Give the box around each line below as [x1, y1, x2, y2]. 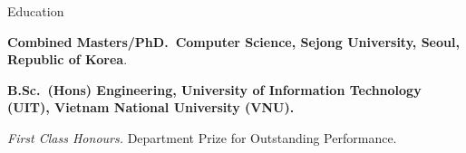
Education [7, 2, 64, 20]
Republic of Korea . [7, 50, 128, 69]
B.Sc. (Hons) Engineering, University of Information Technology [7, 80, 422, 99]
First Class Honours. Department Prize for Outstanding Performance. [7, 128, 397, 147]
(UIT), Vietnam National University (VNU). [7, 98, 295, 117]
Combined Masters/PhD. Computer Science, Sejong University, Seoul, [7, 32, 460, 51]
